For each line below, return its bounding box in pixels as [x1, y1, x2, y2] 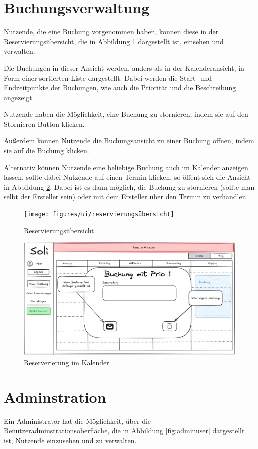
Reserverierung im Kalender [24, 357, 109, 368]
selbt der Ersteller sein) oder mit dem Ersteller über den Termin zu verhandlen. [4, 191, 248, 202]
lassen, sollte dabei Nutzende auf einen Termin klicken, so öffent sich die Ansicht [4, 172, 251, 182]
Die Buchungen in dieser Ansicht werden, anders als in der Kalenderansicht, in [4, 62, 244, 73]
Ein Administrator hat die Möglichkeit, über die [4, 415, 151, 426]
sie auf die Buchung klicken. [4, 145, 89, 156]
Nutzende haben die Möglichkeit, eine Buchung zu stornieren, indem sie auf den [4, 109, 248, 119]
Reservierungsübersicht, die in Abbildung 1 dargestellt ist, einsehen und [4, 36, 224, 46]
